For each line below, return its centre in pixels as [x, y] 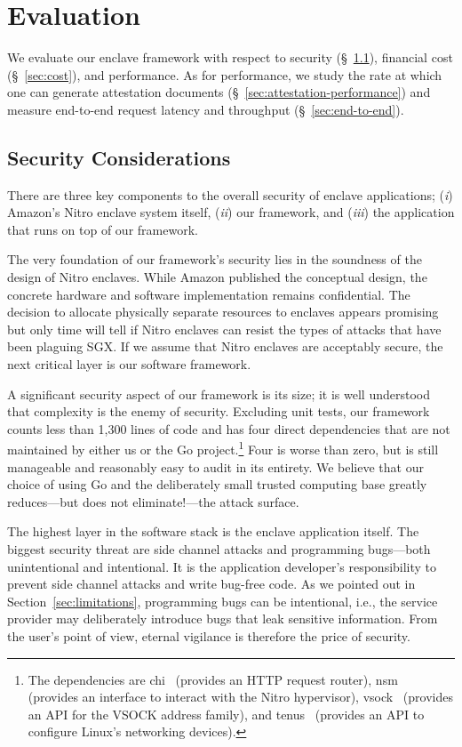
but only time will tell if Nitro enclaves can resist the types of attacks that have [224, 329]
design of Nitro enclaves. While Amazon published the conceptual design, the [217, 277]
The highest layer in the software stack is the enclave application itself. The [213, 531]
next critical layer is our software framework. [129, 364]
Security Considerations [119, 157]
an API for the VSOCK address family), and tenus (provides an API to [226, 714]
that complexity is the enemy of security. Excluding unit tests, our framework [219, 411]
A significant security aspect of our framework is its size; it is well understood [219, 394]
